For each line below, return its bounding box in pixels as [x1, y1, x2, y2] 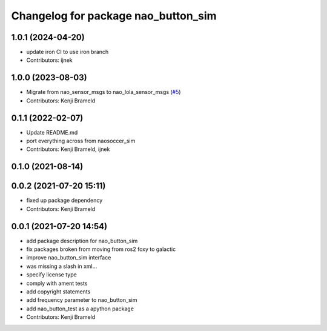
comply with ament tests [26, 279, 88, 287]
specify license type [26, 271, 77, 278]
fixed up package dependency [26, 197, 103, 204]
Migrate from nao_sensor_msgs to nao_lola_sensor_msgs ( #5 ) [26, 89, 181, 96]
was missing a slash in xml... [26, 262, 97, 270]
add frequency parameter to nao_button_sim [26, 296, 137, 304]
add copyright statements [26, 288, 91, 295]
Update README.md [26, 129, 78, 136]
